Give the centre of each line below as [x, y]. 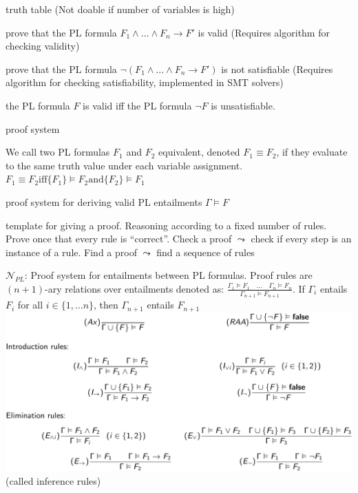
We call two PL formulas [58, 152]
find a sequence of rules [206, 252]
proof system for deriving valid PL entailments [104, 201]
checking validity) [43, 46]
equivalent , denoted [199, 152]
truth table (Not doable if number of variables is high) [120, 9]
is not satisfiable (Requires [277, 69]
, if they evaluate [312, 152]
